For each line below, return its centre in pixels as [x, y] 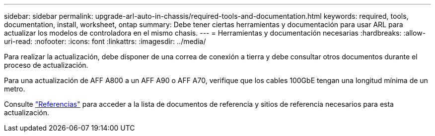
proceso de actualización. [46, 65]
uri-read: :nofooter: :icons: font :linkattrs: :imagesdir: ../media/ [105, 41]
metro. [15, 89]
